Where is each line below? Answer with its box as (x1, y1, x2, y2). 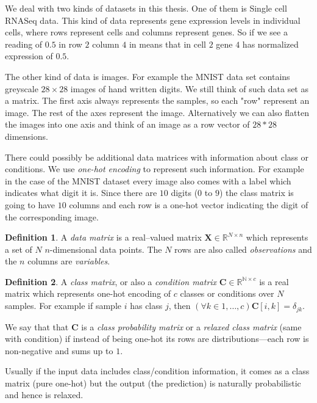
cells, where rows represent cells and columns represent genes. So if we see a (5, 26, 288, 38)
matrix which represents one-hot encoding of (5, 287, 171, 300)
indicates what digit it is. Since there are (5, 186, 157, 199)
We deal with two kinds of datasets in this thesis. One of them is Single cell (5, 2, 287, 14)
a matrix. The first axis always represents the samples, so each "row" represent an (5, 94, 310, 107)
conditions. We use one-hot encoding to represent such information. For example (5, 162, 304, 175)
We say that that (5, 320, 69, 333)
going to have (5, 198, 55, 211)
